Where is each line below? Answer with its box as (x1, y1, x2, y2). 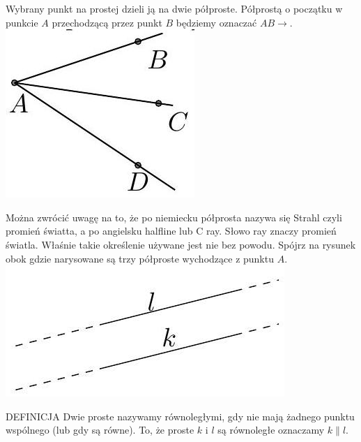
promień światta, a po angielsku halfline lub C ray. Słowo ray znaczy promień (6, 223, 337, 238)
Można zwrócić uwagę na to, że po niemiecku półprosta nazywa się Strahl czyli (6, 209, 342, 224)
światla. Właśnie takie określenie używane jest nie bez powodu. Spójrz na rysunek (6, 237, 356, 251)
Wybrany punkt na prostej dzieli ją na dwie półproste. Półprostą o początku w (6, 1, 343, 15)
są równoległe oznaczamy (217, 422, 325, 437)
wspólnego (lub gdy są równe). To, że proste (6, 422, 194, 437)
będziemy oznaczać (176, 15, 257, 29)
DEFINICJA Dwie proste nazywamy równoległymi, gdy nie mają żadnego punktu (6, 408, 355, 423)
